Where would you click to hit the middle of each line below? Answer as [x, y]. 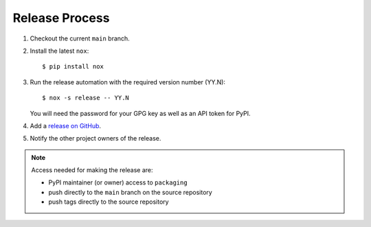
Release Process [61, 18]
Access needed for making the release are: [92, 170]
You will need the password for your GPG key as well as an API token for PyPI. [140, 113]
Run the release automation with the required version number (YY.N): [128, 82]
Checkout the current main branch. [80, 38]
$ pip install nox [73, 67]
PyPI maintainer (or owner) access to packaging [118, 182]
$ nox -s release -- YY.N [86, 98]
